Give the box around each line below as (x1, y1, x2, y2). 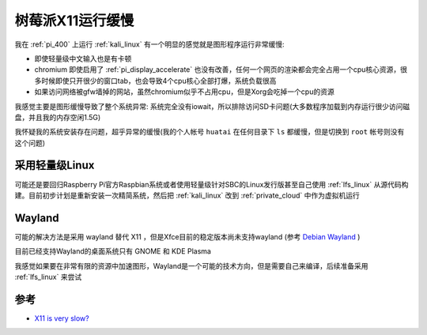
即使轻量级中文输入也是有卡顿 (34, 54, 132, 63)
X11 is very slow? (34, 313, 90, 323)
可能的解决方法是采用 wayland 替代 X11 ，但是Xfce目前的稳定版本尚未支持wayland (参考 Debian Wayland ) (14, 231, 361, 241)
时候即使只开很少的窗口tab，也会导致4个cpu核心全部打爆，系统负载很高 (40, 76, 277, 85)
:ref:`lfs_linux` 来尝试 (14, 273, 82, 282)
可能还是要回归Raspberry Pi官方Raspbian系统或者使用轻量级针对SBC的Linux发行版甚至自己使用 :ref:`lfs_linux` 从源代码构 (14, 179, 409, 189)
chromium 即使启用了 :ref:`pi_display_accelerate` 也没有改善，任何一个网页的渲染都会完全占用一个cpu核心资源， (34, 65, 401, 74)
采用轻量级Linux (14, 159, 95, 172)
